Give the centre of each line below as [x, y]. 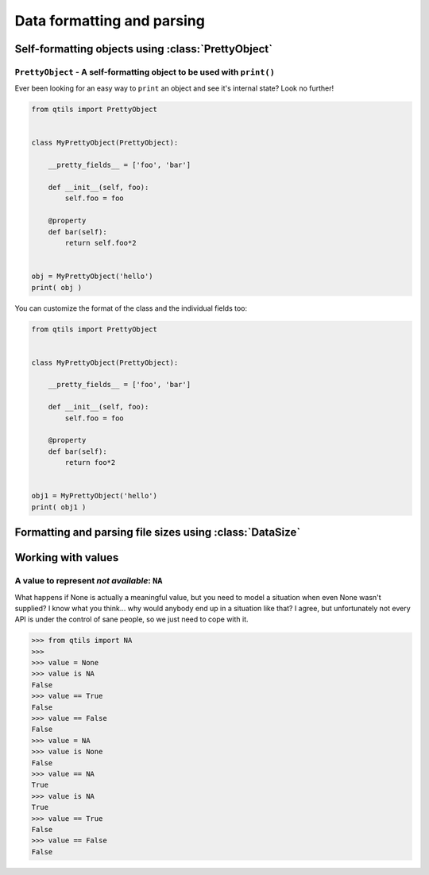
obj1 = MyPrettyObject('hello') [95, 496]
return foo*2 [90, 463]
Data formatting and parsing [110, 21]
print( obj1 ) [59, 507]
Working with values [67, 558]
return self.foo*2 [100, 243]
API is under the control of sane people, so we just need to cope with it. [132, 619]
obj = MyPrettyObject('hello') [93, 277]
